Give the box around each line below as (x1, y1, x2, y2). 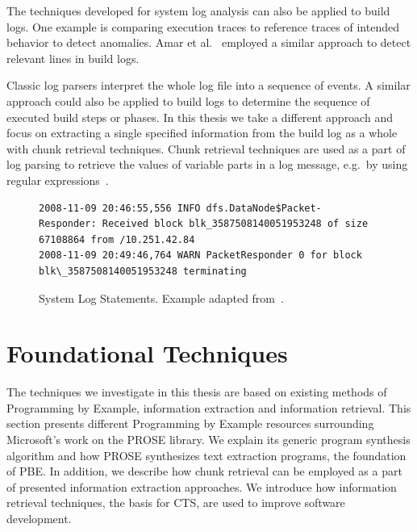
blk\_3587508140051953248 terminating (39, 265, 247, 277)
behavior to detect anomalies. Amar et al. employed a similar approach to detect (6, 34, 411, 51)
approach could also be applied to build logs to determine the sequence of (6, 92, 370, 109)
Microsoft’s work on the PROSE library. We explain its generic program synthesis (6, 431, 411, 447)
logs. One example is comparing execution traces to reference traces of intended (6, 18, 399, 35)
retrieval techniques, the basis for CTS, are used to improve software (6, 494, 345, 511)
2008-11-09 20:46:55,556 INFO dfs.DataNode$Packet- (39, 202, 322, 214)
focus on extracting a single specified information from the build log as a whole (6, 124, 398, 141)
